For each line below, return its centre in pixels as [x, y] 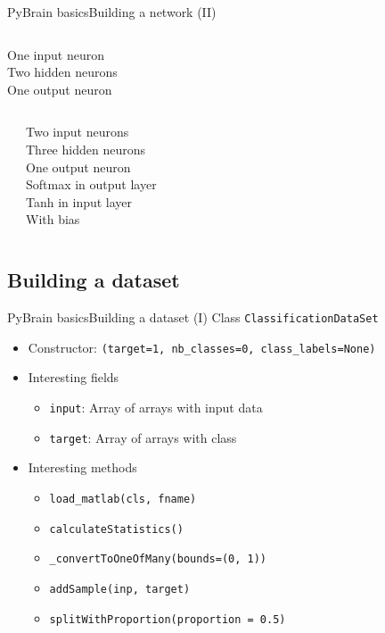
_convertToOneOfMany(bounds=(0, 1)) [158, 559]
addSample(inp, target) [120, 589]
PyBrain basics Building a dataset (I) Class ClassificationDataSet [193, 317]
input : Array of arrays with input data [156, 408]
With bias [53, 219]
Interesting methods [82, 467]
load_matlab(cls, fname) [123, 499]
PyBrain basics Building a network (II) [112, 12]
